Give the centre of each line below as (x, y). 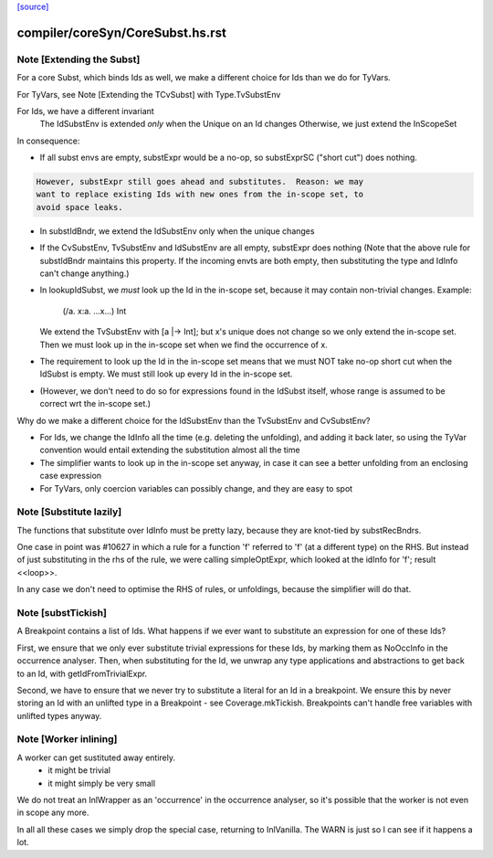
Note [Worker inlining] (67, 739)
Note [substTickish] (62, 612)
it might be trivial (79, 770)
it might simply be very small (101, 783)
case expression (71, 476)
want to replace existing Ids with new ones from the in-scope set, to (200, 195)
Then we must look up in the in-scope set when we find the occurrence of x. (184, 344)
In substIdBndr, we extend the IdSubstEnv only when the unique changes (177, 231)
